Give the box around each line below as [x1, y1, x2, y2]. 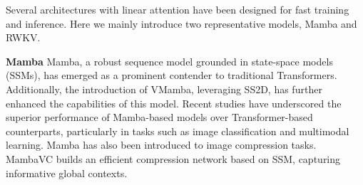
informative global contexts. [6, 165, 128, 180]
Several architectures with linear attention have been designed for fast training [6, 2, 349, 16]
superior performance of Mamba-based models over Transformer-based [6, 110, 313, 125]
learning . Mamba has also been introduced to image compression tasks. [6, 137, 317, 152]
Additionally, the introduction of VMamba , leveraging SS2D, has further [6, 81, 322, 96]
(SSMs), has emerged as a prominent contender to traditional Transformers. [6, 68, 337, 83]
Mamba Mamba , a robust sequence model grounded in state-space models [6, 53, 333, 68]
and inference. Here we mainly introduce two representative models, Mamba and [6, 16, 357, 31]
